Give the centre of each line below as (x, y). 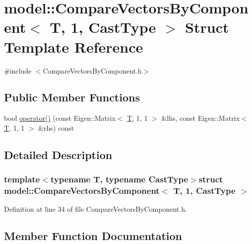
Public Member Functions (72, 97)
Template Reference (74, 46)
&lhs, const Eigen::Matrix (200, 118)
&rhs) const (56, 127)
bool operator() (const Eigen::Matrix (60, 118)
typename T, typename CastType (119, 179)
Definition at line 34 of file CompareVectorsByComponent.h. (95, 209)
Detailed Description (58, 154)
